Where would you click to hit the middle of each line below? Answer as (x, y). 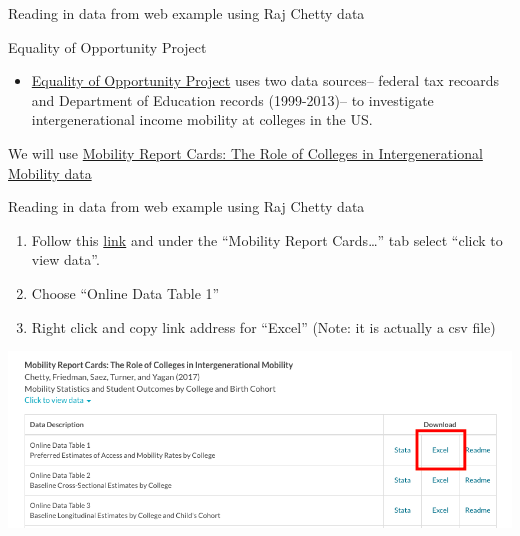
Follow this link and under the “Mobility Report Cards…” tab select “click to (267, 239)
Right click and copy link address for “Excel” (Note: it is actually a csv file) (263, 326)
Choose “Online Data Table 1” (125, 292)
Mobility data (50, 172)
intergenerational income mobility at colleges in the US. (202, 119)
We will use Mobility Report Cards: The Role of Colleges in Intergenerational (245, 152)
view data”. (65, 259)
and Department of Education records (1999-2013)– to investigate (232, 99)
